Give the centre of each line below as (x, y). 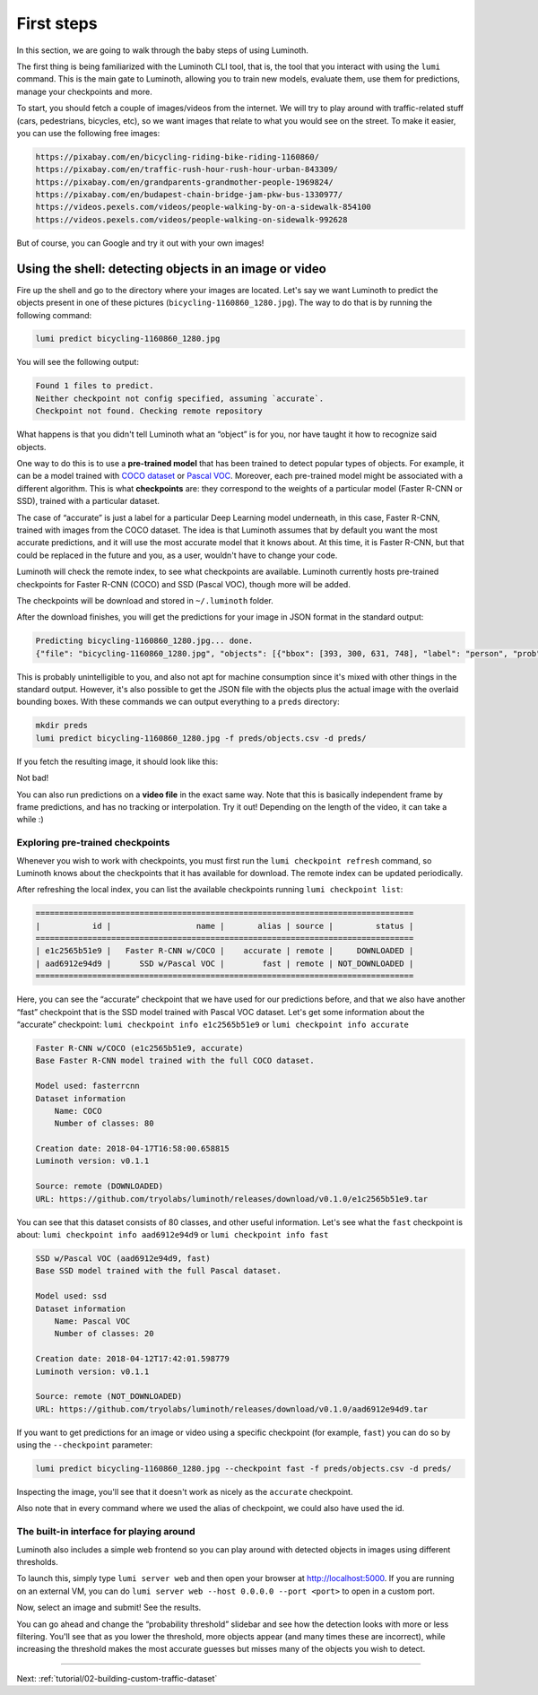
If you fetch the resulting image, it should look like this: (117, 761)
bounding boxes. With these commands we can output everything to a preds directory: (178, 702)
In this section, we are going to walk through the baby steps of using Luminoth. (162, 50)
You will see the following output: (78, 362)
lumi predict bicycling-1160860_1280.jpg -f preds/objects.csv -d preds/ (201, 738)
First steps (57, 23)
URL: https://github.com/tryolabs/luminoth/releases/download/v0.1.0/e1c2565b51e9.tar (232, 1199)
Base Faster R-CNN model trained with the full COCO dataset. (175, 1061)
